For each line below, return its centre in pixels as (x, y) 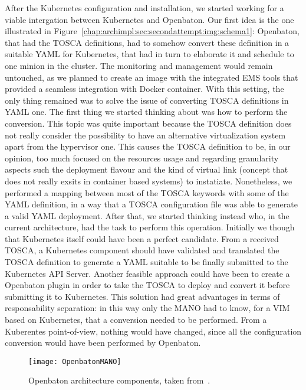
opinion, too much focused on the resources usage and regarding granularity (142, 158)
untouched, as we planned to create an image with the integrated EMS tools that (152, 77)
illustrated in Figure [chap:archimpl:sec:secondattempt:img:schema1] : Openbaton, (152, 31)
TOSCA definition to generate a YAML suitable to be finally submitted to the (147, 262)
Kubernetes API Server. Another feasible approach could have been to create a (147, 273)
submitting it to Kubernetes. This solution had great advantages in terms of (142, 296)
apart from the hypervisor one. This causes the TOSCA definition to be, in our (148, 146)
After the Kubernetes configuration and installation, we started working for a (144, 8)
